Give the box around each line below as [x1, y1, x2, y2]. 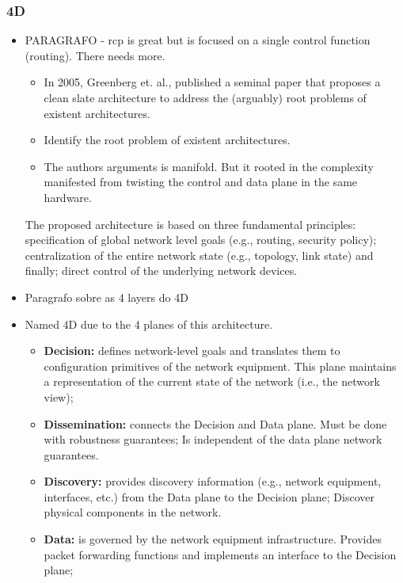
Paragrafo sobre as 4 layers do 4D [25, 288, 188, 305]
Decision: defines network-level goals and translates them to [44, 342, 340, 359]
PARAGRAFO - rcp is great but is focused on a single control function [25, 32, 371, 48]
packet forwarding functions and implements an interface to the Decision [44, 546, 397, 562]
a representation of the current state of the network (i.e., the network [44, 373, 380, 390]
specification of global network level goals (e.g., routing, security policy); [25, 231, 377, 248]
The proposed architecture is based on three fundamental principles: [25, 215, 356, 232]
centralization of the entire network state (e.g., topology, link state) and [25, 246, 374, 263]
